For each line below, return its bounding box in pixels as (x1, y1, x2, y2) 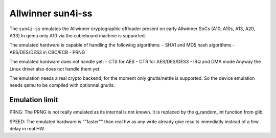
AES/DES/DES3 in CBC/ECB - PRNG (9, 49, 85, 55)
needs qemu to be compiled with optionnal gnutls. (9, 82, 115, 88)
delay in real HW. (9, 125, 45, 131)
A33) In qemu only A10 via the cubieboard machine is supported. (9, 32, 146, 38)
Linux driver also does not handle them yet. (9, 65, 101, 72)
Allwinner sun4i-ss (9, 8, 93, 19)
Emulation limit (9, 96, 58, 104)
